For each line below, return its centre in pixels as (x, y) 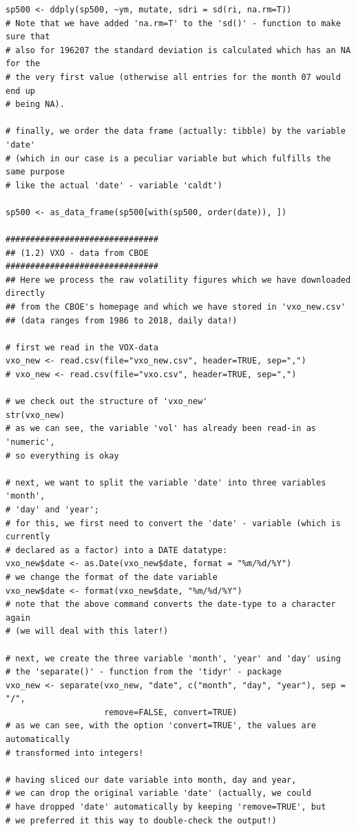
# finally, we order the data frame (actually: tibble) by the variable (176, 131)
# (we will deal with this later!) (87, 631)
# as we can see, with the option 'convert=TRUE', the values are (161, 726)
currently (28, 537)
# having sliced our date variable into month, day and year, (151, 780)
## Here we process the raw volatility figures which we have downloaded (178, 280)
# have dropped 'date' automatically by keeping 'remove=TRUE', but (166, 807)
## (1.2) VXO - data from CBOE (77, 253)
